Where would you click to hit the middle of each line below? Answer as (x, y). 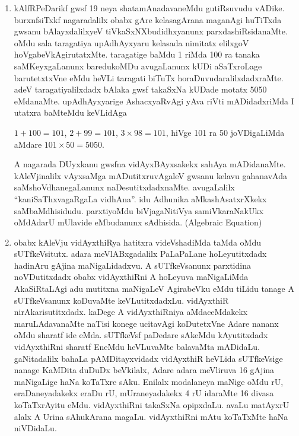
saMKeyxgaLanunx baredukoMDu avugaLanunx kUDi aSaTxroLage (138, 66)
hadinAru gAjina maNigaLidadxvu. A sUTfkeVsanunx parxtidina (132, 265)
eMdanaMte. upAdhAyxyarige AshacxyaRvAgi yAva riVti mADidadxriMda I (154, 101)
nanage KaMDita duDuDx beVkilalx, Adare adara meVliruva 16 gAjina (144, 370)
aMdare (28, 144)
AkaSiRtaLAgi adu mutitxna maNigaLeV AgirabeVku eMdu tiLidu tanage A (154, 289)
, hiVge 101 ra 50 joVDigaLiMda (225, 132)
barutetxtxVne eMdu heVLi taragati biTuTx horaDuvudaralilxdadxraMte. (149, 77)
